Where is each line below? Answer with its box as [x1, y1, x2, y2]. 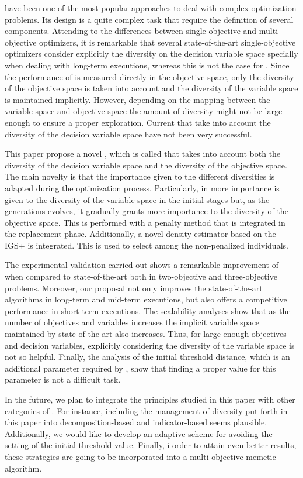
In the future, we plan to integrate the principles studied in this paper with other [5, 393, 295, 405]
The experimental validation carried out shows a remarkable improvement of [5, 259, 278, 271]
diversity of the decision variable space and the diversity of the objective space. [5, 159, 287, 171]
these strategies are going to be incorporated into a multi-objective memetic [5, 450, 276, 462]
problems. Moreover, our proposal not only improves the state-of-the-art [5, 281, 263, 294]
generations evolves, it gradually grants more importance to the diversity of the [5, 205, 288, 217]
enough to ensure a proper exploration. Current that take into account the [5, 116, 271, 128]
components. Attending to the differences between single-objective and [5, 25, 257, 37]
